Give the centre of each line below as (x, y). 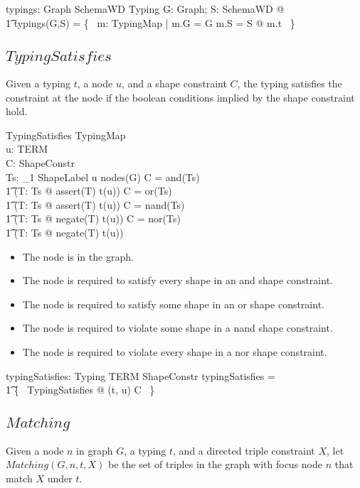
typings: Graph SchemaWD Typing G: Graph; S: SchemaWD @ (145, 9)
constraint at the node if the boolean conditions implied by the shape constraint (180, 97)
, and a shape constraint (174, 83)
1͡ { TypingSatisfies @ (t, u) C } (80, 390)
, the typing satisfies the (290, 83)
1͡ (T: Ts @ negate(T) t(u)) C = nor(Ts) (93, 218)
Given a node (35, 450)
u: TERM (27, 149)
